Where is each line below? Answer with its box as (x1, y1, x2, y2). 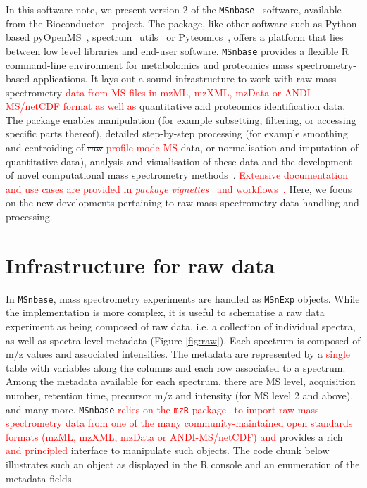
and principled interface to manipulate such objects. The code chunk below (6, 443, 330, 458)
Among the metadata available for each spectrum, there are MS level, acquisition (6, 374, 356, 389)
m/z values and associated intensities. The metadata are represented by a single (6, 346, 351, 361)
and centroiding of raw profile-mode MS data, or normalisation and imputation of (6, 140, 359, 155)
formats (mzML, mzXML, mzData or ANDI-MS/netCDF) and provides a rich (6, 429, 343, 444)
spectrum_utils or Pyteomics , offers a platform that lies (92, 30, 344, 44)
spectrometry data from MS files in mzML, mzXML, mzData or (6, 85, 282, 99)
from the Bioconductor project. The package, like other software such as (6, 15, 322, 30)
